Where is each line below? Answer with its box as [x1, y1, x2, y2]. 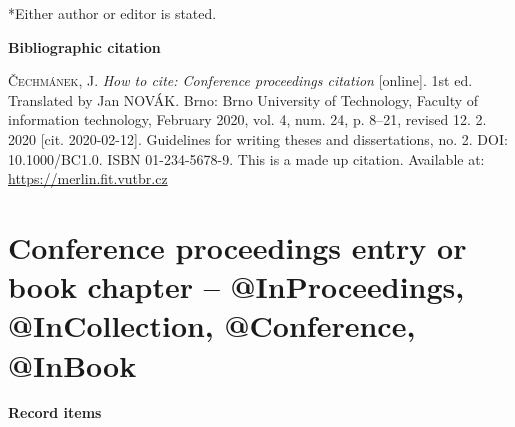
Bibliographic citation [8, 36, 161, 57]
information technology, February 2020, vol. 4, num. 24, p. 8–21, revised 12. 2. [8, 109, 487, 130]
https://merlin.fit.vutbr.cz [8, 168, 168, 189]
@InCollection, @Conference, [8, 305, 416, 346]
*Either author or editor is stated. [8, 3, 217, 23]
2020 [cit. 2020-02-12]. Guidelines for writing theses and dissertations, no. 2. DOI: [8, 128, 508, 149]
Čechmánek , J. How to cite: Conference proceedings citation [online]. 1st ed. [8, 70, 473, 91]
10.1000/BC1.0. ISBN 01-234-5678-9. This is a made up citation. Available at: [8, 148, 485, 169]
